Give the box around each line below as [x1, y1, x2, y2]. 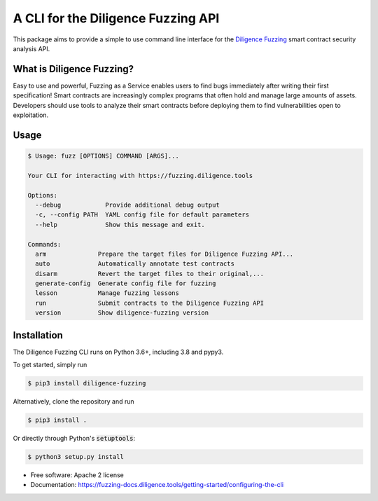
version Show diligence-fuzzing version [35, 309, 209, 317]
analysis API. [13, 44, 50, 53]
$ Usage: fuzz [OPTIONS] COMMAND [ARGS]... [27, 152, 180, 160]
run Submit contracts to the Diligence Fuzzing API [35, 298, 265, 307]
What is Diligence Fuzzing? [13, 63, 134, 75]
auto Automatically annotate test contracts [35, 260, 234, 268]
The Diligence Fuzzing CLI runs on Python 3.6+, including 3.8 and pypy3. [13, 348, 224, 356]
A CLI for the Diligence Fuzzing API [13, 11, 220, 26]
